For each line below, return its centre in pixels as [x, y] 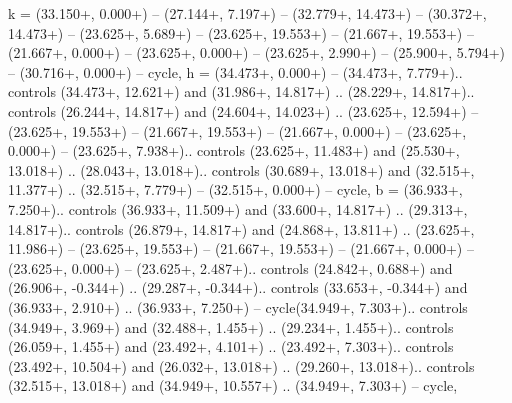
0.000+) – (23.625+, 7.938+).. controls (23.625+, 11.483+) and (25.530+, [234, 150]
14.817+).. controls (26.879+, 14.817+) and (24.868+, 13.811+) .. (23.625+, [241, 228]
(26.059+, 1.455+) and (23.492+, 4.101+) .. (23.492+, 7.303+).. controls [231, 346]
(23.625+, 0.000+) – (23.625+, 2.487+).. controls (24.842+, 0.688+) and [230, 267]
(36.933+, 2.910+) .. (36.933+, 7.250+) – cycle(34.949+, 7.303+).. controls [238, 306]
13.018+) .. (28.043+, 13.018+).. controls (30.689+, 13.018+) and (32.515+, [241, 169]
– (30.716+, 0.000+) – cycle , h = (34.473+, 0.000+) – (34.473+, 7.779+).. [235, 71]
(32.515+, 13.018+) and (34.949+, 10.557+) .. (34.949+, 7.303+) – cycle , [233, 385]
